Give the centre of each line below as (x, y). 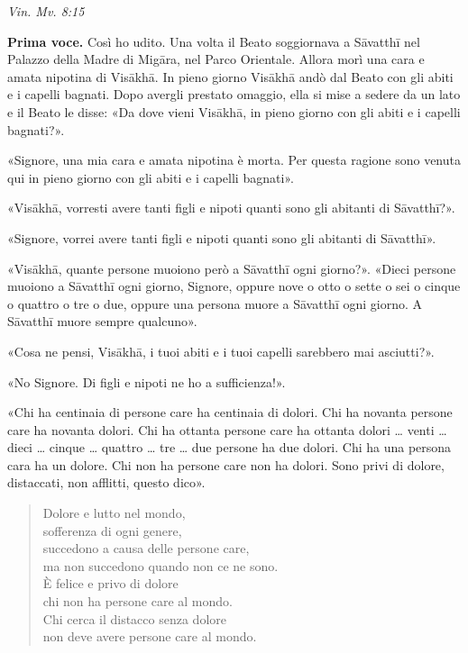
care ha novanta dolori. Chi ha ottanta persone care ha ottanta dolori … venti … (227, 429)
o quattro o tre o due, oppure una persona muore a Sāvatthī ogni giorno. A (215, 303)
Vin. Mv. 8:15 (46, 11)
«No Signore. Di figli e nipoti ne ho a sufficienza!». (147, 381)
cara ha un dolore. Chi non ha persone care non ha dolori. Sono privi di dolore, (226, 464)
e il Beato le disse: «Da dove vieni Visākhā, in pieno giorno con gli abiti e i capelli (234, 111)
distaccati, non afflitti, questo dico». (106, 482)
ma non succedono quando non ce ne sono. (161, 565)
